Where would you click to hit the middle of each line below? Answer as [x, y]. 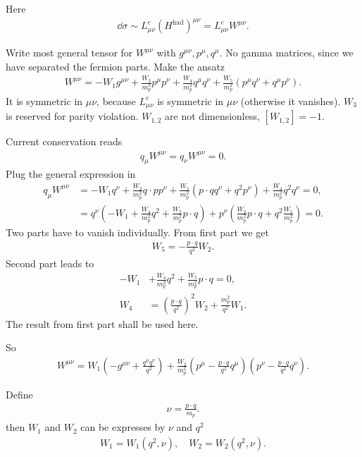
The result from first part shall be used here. [102, 323]
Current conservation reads [64, 141]
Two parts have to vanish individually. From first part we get [137, 232]
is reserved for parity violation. [72, 116]
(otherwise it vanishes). [291, 100]
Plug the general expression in [71, 174]
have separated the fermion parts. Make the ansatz [116, 66]
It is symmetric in [44, 100]
